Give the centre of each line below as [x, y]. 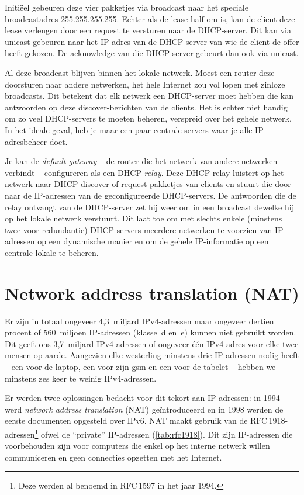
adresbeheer [26, 141]
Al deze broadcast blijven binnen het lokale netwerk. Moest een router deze [140, 72]
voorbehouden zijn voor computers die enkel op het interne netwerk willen [137, 446]
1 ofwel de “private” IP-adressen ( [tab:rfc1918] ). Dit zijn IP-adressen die [164, 433]
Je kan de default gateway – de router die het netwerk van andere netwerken [141, 161]
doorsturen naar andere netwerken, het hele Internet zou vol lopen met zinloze [145, 84]
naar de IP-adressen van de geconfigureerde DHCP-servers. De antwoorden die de [151, 195]
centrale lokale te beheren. [52, 252]
